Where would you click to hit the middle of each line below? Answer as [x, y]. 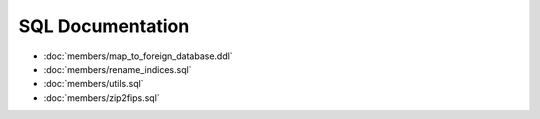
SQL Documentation [104, 26]
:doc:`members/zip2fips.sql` [101, 97]
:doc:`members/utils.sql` [93, 84]
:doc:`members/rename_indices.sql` [117, 69]
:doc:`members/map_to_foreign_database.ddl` [138, 56]
